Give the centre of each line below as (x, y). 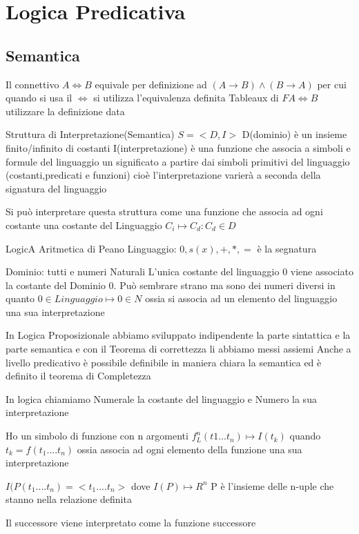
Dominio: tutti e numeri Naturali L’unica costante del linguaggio (143, 271)
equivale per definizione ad (151, 84)
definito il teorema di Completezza (78, 376)
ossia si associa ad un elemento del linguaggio (241, 298)
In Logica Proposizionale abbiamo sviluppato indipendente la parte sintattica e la (178, 335)
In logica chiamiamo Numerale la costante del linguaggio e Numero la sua (161, 398)
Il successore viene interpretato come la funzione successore (131, 523)
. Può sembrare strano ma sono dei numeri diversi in (224, 285)
